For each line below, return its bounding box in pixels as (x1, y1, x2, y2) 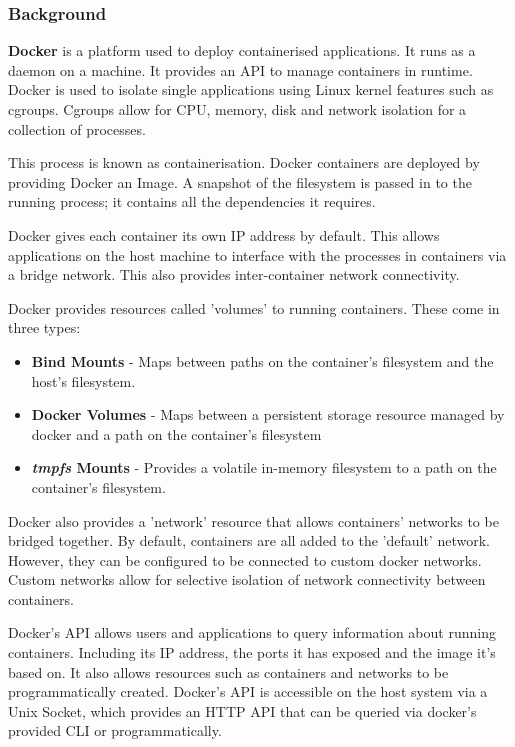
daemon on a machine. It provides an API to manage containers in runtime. (8, 59, 473, 80)
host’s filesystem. (31, 370, 136, 391)
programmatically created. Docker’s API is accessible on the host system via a (8, 681, 488, 702)
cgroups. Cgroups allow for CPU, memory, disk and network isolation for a (8, 99, 467, 119)
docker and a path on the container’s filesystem (31, 423, 322, 444)
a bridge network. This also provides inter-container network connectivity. (8, 264, 460, 285)
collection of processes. (8, 118, 146, 139)
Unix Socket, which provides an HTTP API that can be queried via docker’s (8, 700, 477, 721)
